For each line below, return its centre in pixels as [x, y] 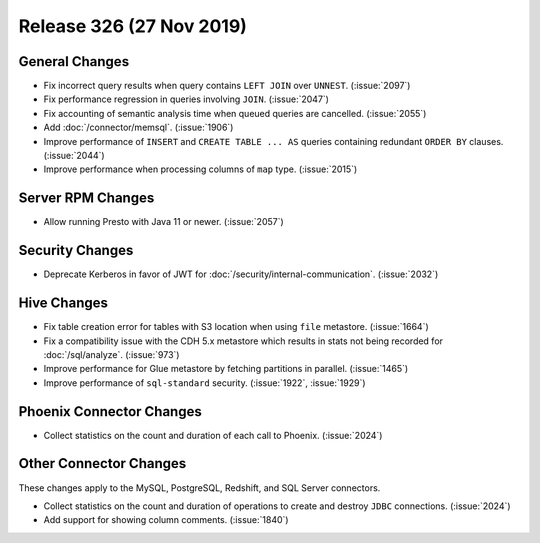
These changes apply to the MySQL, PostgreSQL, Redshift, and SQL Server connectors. [199, 487]
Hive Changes [63, 303]
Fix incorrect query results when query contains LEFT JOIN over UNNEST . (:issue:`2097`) [227, 86]
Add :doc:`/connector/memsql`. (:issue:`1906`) [138, 127]
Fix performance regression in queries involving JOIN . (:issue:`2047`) [186, 99]
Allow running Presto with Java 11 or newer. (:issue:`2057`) [163, 222]
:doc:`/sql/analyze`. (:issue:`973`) [111, 354]
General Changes [74, 61]
